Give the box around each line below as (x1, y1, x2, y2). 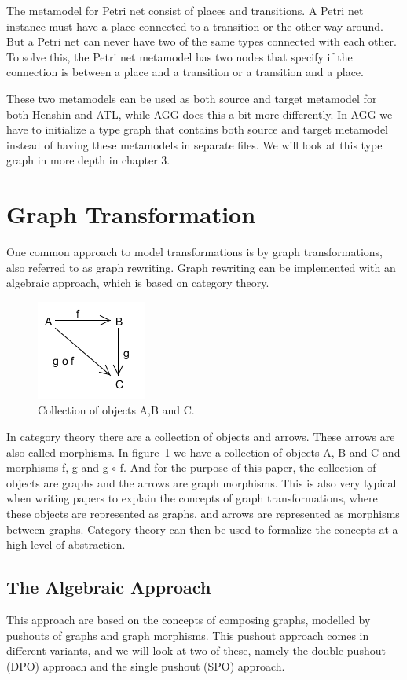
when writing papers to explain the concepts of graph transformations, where (6, 490, 378, 506)
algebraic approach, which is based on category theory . (6, 274, 269, 291)
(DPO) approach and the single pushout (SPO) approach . (6, 657, 285, 674)
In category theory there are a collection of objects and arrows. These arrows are (6, 428, 395, 445)
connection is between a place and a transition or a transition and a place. (6, 64, 364, 80)
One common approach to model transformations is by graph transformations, (6, 244, 383, 260)
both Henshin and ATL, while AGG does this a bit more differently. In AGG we (6, 105, 393, 122)
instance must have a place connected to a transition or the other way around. (6, 17, 383, 34)
